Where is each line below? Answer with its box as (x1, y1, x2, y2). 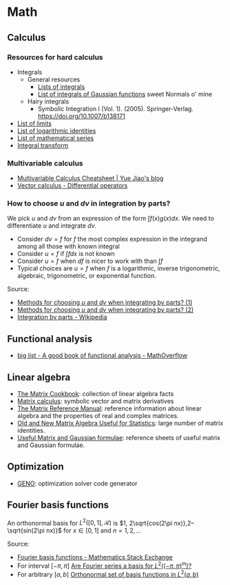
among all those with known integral (17, 242, 121, 250)
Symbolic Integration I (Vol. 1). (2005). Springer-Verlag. (37, 104, 194, 112)
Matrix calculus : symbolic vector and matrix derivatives (17, 397, 174, 406)
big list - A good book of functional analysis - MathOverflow (17, 351, 188, 359)
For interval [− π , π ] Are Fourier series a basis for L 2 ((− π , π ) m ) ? (17, 560, 192, 570)
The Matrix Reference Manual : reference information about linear (17, 404, 202, 413)
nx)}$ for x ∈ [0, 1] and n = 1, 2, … (45, 526, 142, 535)
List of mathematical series (17, 134, 94, 142)
